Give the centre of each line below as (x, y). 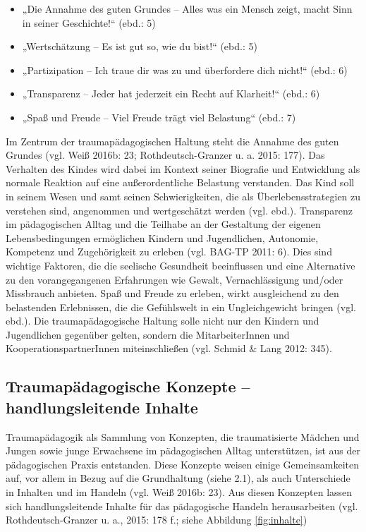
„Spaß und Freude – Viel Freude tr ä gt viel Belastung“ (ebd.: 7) (159, 117)
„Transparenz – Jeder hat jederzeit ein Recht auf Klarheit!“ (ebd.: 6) (171, 93)
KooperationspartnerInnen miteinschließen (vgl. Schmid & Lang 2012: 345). (169, 348)
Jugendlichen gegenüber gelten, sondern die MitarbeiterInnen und (148, 334)
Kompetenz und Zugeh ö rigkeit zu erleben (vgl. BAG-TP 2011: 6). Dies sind (169, 252)
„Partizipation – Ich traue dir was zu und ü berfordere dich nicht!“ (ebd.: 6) (185, 69)
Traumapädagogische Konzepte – (128, 386)
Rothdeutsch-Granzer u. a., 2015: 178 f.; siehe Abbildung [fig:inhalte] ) (157, 520)
